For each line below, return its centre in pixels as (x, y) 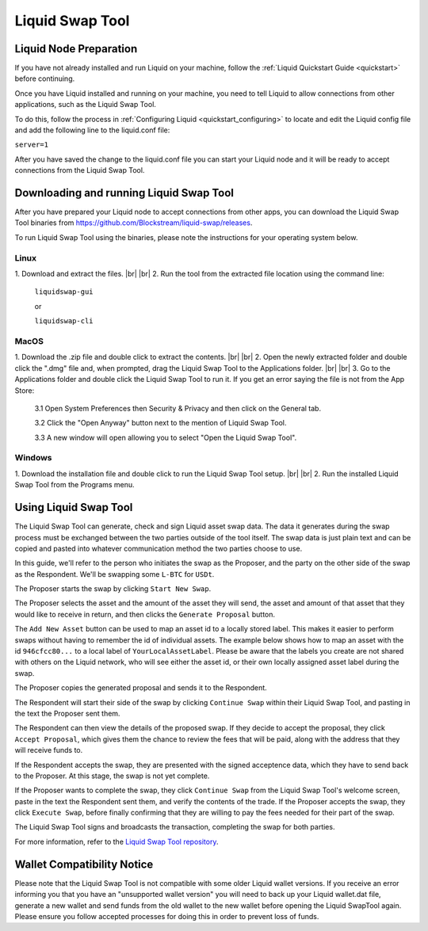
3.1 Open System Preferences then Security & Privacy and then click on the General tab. (178, 408)
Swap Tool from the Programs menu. (75, 485)
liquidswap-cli (64, 321)
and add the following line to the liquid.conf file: (92, 130)
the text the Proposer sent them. (67, 713)
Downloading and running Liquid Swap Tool (124, 193)
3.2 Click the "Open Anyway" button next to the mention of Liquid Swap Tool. (160, 423)
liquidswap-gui (64, 292)
